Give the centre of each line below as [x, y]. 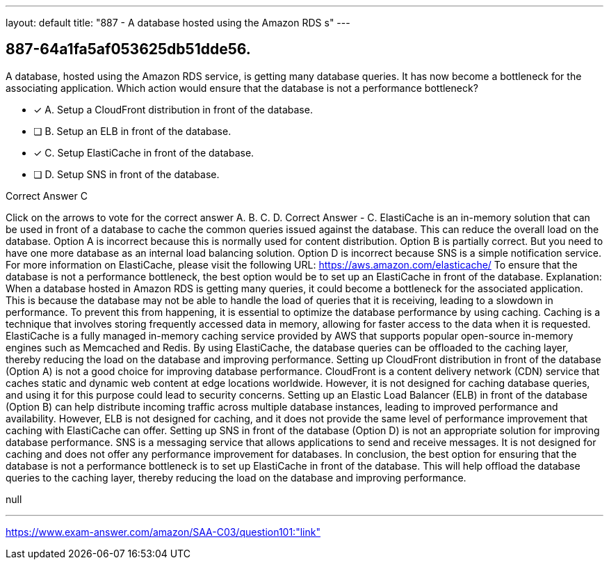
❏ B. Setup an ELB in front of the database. [132, 131]
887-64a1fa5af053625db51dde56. [128, 49]
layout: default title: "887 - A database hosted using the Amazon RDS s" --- [178, 23]
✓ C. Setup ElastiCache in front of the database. [144, 152]
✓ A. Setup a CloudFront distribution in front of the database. [173, 109]
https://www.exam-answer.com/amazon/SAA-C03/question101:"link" [163, 532]
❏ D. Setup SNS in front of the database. [127, 174]
